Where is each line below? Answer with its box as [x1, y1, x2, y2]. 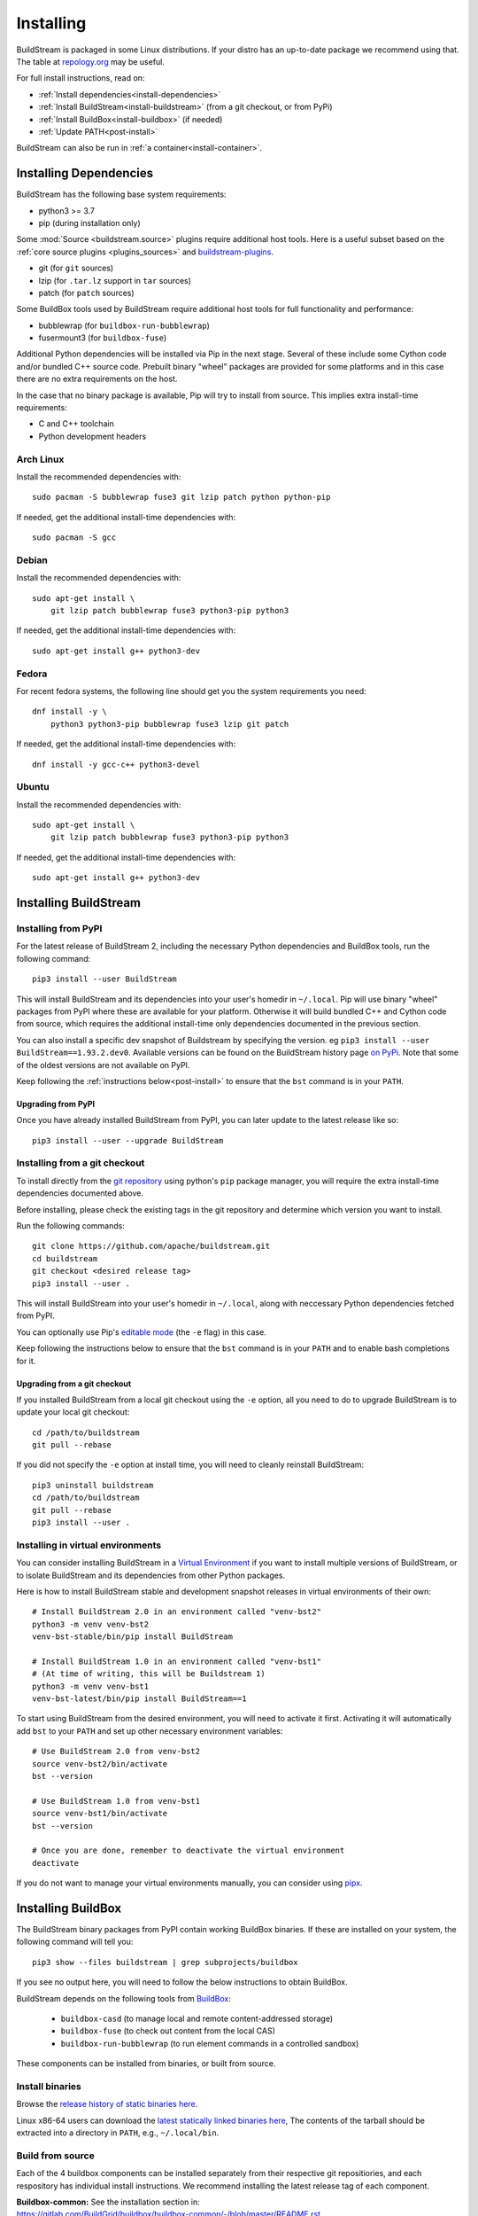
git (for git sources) [38, 262, 114, 274]
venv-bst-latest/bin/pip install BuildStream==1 [32, 1694, 247, 1704]
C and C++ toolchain [38, 418, 114, 429]
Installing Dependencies [16, 166, 154, 181]
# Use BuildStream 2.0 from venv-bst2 [32, 1746, 201, 1757]
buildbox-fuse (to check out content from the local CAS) [60, 2025, 276, 2036]
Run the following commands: [16, 1221, 126, 1231]
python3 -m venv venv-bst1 [32, 1681, 150, 1691]
